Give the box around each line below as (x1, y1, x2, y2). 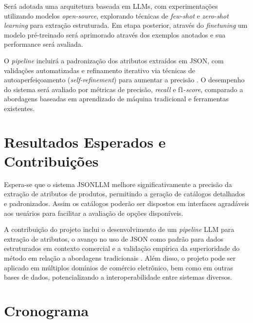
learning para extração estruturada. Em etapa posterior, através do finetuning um (4, 20, 248, 30)
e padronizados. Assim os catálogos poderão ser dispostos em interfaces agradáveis (4, 198, 249, 209)
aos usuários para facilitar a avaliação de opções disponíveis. (4, 208, 183, 218)
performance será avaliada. (4, 39, 83, 49)
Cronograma (4, 300, 89, 320)
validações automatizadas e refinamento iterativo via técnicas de (4, 65, 196, 75)
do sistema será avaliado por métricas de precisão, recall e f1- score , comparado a (4, 84, 243, 94)
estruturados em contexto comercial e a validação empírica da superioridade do (4, 243, 240, 253)
